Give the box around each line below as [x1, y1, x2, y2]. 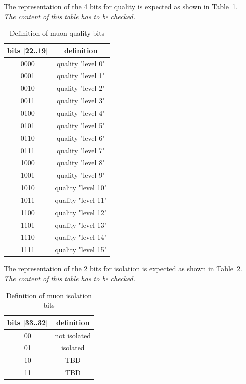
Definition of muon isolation [6, 290, 92, 300]
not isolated [55, 330, 91, 340]
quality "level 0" [56, 58, 105, 68]
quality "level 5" [56, 120, 105, 130]
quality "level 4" [56, 108, 105, 118]
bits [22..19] [7, 45, 48, 55]
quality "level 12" [55, 207, 107, 217]
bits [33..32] [7, 317, 48, 327]
